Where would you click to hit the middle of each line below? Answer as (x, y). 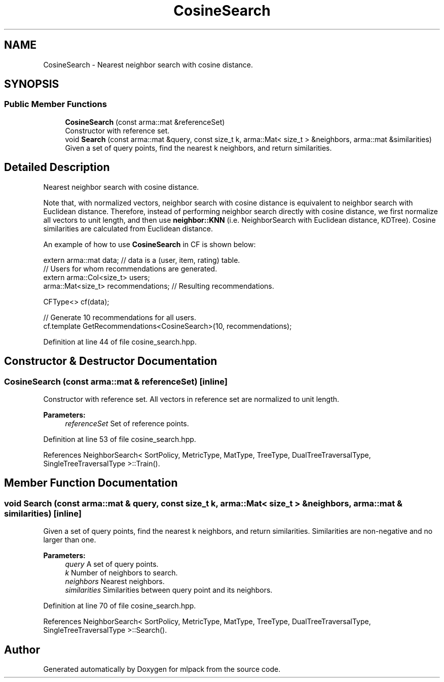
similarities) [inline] (43, 513)
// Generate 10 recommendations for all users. (120, 317)
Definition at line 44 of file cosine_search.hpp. (120, 342)
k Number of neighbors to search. (121, 573)
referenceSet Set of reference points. (127, 423)
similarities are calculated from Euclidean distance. (128, 228)
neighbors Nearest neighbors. (115, 582)
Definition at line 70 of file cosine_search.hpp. (120, 606)
